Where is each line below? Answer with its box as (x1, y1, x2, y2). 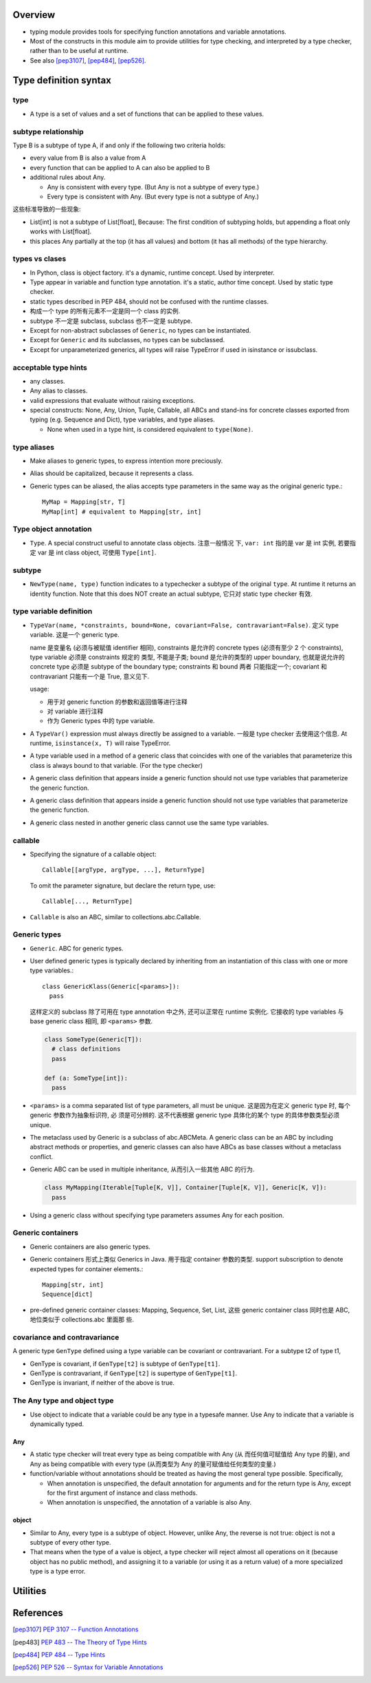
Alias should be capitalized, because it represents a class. (30, 469, 194, 478)
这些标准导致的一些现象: (12, 205, 82, 213)
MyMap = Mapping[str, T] (42, 498, 126, 506)
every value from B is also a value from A (30, 154, 146, 162)
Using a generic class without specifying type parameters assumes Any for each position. (30, 1211, 284, 1219)
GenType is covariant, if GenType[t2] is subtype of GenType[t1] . (30, 1359, 221, 1368)
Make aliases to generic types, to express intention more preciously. (30, 457, 223, 465)
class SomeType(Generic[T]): (44, 1035, 143, 1043)
